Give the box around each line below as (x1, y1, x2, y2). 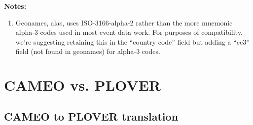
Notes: (4, 1, 27, 11)
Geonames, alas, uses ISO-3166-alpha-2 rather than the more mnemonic (15, 17, 233, 27)
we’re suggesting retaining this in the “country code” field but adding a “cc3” (15, 36, 250, 47)
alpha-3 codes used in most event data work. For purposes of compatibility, (15, 27, 243, 37)
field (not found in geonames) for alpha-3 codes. (15, 46, 160, 56)
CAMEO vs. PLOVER (4, 75, 161, 95)
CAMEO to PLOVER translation (4, 108, 179, 124)
